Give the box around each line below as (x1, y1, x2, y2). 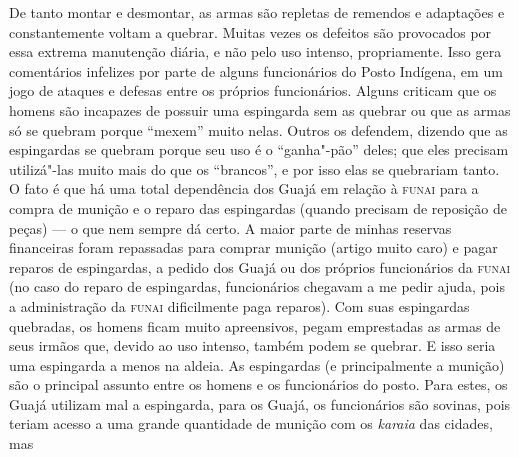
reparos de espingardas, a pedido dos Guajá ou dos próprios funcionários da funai (9, 256, 511, 277)
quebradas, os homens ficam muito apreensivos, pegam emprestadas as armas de (9, 315, 501, 336)
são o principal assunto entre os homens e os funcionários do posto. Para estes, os (9, 374, 508, 395)
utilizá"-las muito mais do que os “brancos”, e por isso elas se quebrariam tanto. (9, 158, 500, 179)
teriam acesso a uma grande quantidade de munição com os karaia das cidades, (9, 413, 493, 434)
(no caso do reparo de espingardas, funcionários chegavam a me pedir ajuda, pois (9, 276, 506, 297)
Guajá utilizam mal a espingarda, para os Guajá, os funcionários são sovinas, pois (9, 393, 511, 414)
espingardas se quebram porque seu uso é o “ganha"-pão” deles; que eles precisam (9, 139, 509, 160)
